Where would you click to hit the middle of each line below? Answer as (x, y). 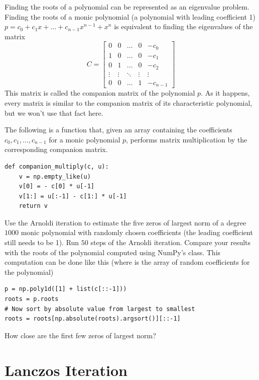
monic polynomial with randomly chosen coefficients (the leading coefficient (137, 232)
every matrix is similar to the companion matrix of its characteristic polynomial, (128, 102)
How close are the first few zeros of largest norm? (80, 335)
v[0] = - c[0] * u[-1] (56, 186)
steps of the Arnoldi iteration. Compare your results (171, 242)
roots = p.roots (32, 299)
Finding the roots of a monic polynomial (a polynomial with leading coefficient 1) (130, 16)
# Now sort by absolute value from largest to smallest (100, 309)
